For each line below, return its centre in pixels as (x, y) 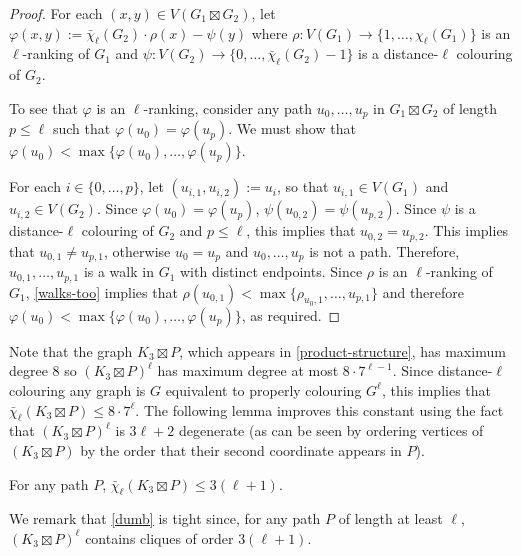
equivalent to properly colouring (263, 389)
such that (81, 128)
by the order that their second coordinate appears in (241, 449)
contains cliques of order (159, 537)
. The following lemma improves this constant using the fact (319, 409)
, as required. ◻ (291, 314)
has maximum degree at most (248, 370)
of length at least (390, 518)
